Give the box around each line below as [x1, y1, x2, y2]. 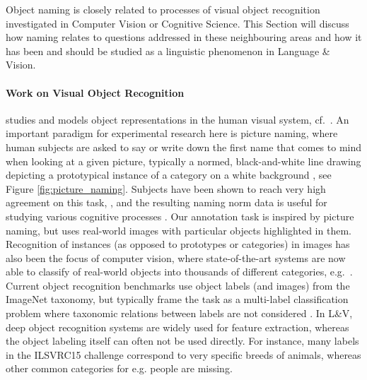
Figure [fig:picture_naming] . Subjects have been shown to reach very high [6, 181, 326, 196]
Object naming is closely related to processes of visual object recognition [6, 2, 320, 16]
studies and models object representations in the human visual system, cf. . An [6, 112, 349, 126]
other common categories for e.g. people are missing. [6, 361, 233, 376]
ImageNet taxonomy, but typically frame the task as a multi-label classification [6, 292, 349, 307]
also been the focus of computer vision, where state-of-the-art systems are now [6, 250, 346, 265]
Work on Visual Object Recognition [6, 85, 185, 100]
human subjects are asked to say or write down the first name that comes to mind [6, 139, 362, 154]
